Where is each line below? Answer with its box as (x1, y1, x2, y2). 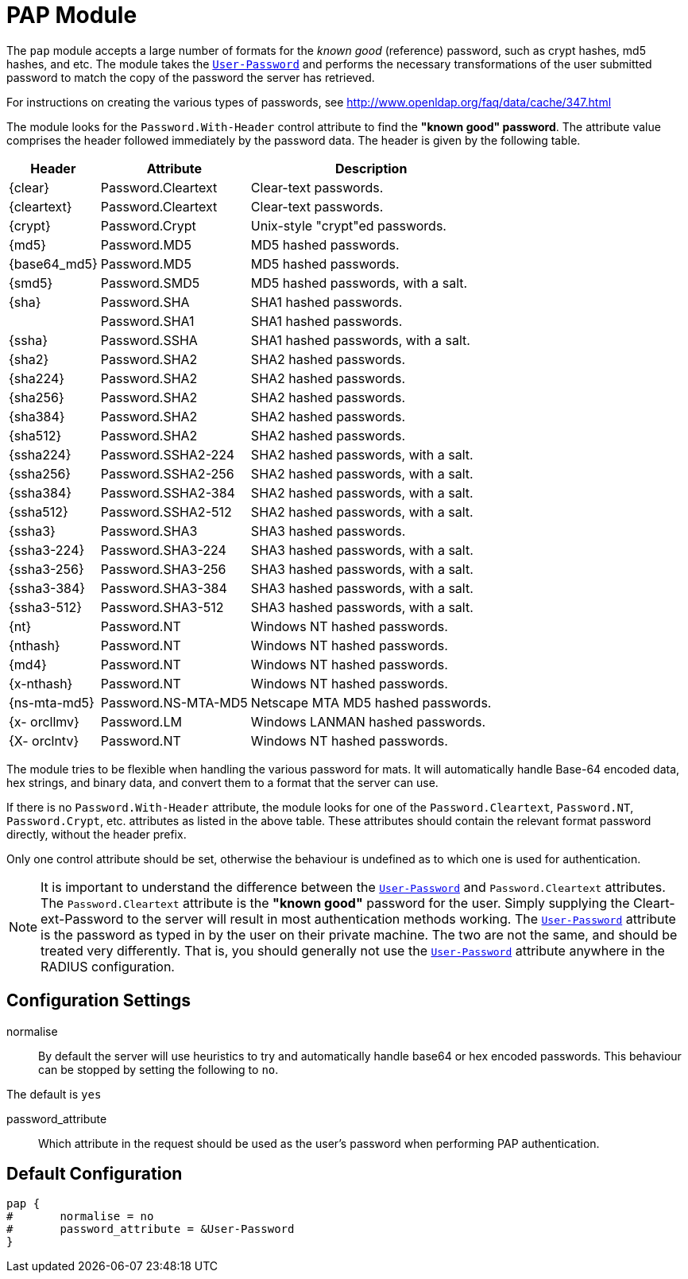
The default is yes (6, 1087, 102, 1101)
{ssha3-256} (9, 560, 84, 577)
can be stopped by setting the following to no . (38, 1062, 279, 1076)
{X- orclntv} (9, 732, 79, 749)
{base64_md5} (9, 255, 98, 272)
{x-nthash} (9, 675, 73, 692)
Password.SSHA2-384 (100, 484, 235, 501)
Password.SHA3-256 (100, 560, 226, 577)
